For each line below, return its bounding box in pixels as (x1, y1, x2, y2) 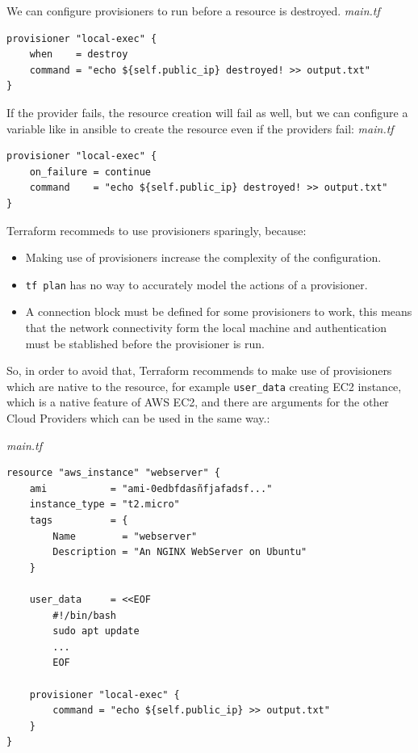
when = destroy (29, 48, 128, 61)
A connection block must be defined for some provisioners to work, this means (25, 303, 412, 320)
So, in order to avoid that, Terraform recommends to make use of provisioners (6, 362, 392, 379)
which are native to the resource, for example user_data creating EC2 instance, (6, 377, 402, 394)
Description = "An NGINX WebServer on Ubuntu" (52, 546, 307, 558)
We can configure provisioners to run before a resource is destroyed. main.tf (6, 2, 380, 19)
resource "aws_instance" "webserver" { (6, 467, 220, 479)
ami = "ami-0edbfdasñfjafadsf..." (29, 482, 273, 494)
